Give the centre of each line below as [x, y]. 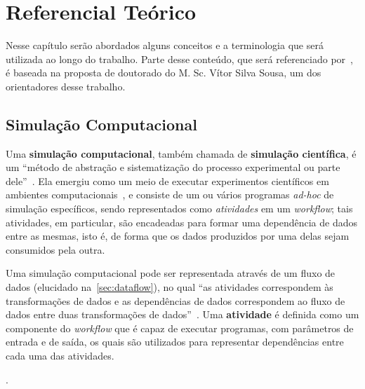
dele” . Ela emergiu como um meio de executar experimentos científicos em [167, 180]
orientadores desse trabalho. [66, 86]
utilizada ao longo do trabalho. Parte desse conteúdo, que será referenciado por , [179, 59]
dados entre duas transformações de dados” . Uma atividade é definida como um [182, 314]
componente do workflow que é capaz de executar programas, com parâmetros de [180, 328]
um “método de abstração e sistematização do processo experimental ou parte [173, 167]
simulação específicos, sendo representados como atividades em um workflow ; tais [179, 209]
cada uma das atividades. [60, 356]
